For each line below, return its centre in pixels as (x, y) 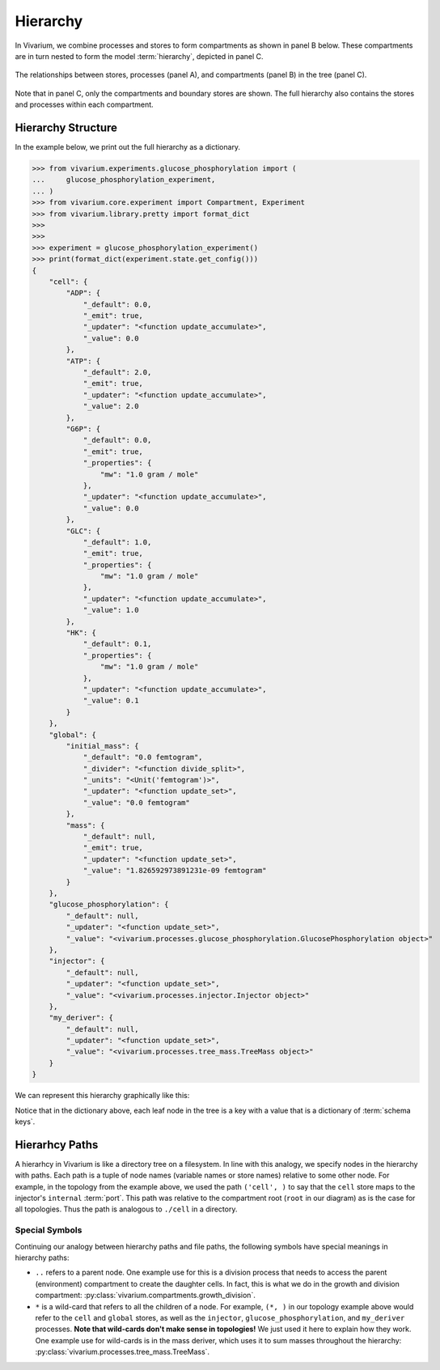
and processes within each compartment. (84, 104)
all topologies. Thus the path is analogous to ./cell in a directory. (126, 1209)
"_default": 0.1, (117, 644)
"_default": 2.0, (117, 373)
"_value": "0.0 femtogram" (136, 802)
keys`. (25, 1122)
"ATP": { (83, 361)
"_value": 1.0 (111, 610)
